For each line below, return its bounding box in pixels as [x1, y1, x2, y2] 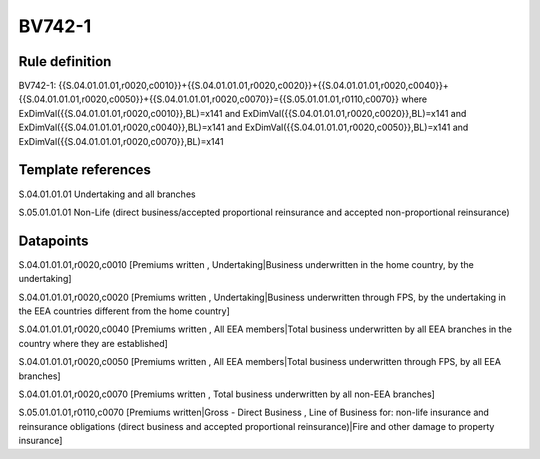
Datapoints [18, 232, 89, 249]
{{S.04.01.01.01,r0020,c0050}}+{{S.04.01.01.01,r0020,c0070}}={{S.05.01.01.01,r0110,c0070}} [18, 93, 400, 105]
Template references [18, 161, 152, 179]
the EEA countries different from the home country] [18, 305, 230, 317]
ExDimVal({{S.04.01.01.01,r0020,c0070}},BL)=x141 [18, 135, 224, 147]
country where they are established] [18, 337, 169, 349]
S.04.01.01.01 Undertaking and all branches [18, 188, 196, 200]
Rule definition [18, 53, 112, 70]
